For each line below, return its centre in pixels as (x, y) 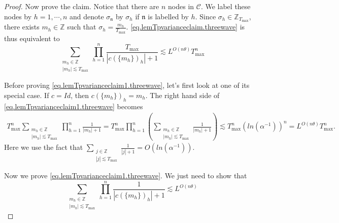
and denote (87, 16)
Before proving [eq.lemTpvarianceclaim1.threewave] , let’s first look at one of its (127, 85)
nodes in (181, 6)
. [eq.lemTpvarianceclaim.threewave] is (185, 27)
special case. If (27, 95)
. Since (206, 16)
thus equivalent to (32, 38)
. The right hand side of (182, 95)
